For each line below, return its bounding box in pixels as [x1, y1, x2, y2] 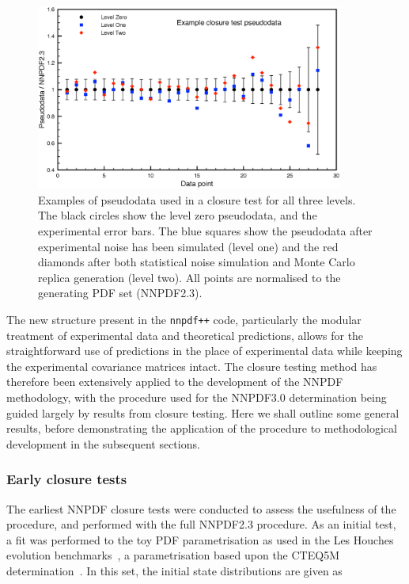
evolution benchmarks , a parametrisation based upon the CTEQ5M [6, 547, 339, 563]
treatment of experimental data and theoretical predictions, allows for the [6, 326, 364, 343]
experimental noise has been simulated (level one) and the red [38, 238, 339, 254]
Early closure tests [6, 469, 127, 489]
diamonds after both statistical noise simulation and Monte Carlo [38, 254, 355, 270]
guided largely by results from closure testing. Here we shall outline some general [6, 404, 400, 421]
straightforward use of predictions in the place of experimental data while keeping [6, 342, 403, 359]
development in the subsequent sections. [6, 435, 200, 452]
